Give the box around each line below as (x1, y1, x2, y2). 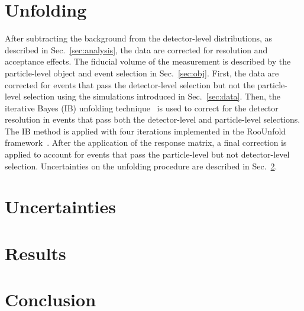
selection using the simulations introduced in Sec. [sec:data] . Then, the (23, 90, 280, 102)
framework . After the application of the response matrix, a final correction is (5, 136, 287, 149)
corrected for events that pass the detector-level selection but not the (5, 78, 255, 91)
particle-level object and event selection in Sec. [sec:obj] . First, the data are (5, 66, 279, 79)
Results (5, 241, 66, 265)
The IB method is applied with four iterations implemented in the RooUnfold (5, 124, 286, 137)
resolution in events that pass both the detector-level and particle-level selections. (5, 113, 300, 126)
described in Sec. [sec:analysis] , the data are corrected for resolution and (5, 43, 268, 56)
